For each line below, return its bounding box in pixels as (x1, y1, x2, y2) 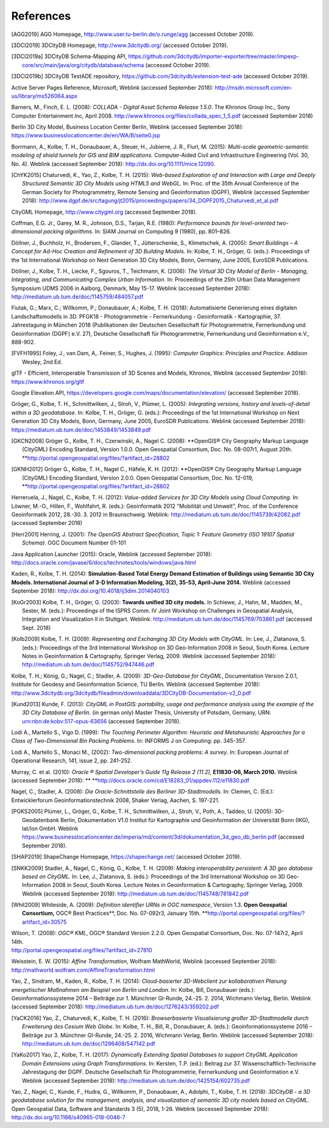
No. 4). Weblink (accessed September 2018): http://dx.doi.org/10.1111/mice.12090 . (11, 160, 216, 167)
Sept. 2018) (22, 624, 51, 631)
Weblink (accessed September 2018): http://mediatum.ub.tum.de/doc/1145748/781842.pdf (22, 890, 249, 897)
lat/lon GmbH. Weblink (22, 825, 79, 832)
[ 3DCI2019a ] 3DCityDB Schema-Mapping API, (11, 52, 127, 60)
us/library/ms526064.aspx (11, 92, 78, 99)
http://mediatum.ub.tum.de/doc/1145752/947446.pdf (22, 661, 155, 668)
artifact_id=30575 (22, 918, 67, 925)
